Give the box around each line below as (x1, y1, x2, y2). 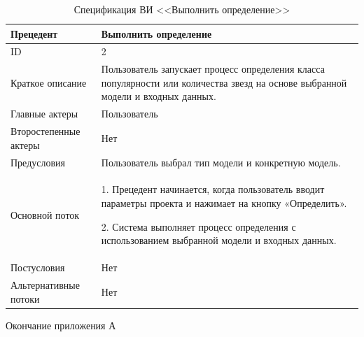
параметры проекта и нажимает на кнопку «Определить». (101, 196, 347, 210)
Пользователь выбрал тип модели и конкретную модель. (101, 155, 341, 169)
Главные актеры (10, 106, 78, 121)
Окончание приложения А (6, 317, 116, 332)
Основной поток (10, 207, 80, 222)
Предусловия (10, 155, 66, 169)
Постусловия (10, 260, 65, 275)
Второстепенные (10, 124, 80, 138)
